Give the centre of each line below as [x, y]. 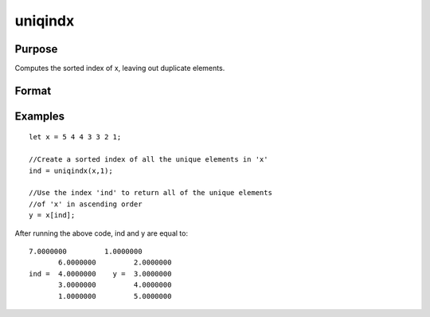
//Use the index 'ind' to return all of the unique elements [150, 193]
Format [33, 90]
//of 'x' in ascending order [86, 204]
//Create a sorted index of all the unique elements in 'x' [149, 160]
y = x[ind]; [52, 215]
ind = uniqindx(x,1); [71, 170]
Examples [40, 116]
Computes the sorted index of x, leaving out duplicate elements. [120, 68]
